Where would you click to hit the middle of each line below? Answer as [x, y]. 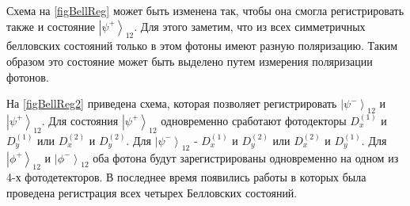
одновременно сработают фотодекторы [254, 120]
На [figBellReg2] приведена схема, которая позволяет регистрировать [172, 103]
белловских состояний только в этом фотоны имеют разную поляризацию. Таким [202, 46]
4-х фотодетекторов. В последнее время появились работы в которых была [186, 177]
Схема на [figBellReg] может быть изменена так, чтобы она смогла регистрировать [205, 10]
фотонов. [28, 76]
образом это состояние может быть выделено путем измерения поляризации [190, 61]
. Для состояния [80, 120]
